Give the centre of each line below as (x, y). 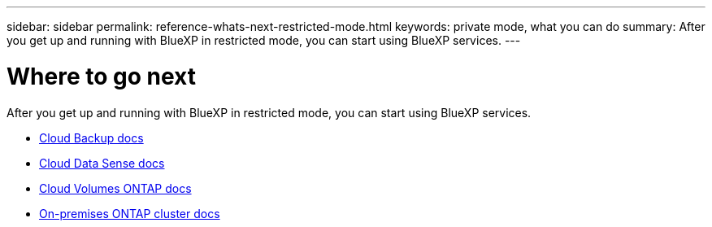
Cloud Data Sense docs (102, 163)
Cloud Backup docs (91, 138)
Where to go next (101, 76)
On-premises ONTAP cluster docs (130, 213)
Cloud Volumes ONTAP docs (115, 188)
